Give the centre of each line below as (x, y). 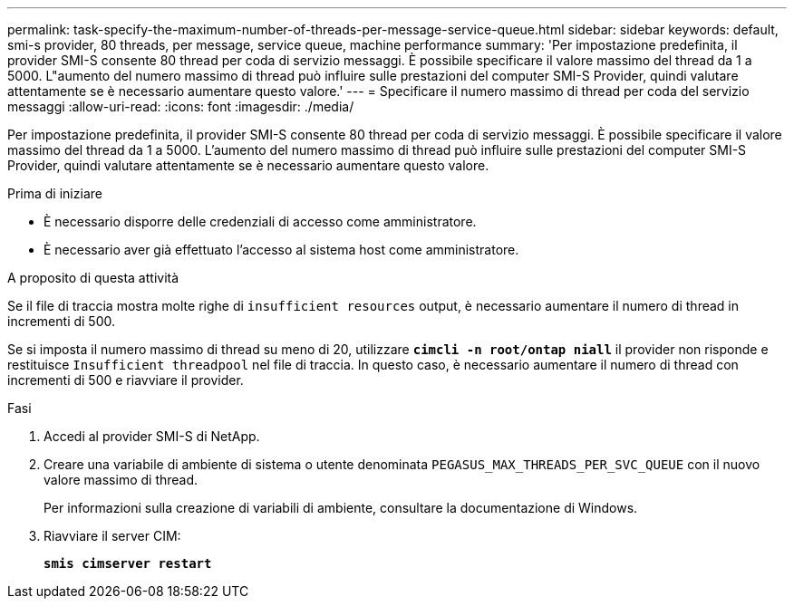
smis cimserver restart (128, 563)
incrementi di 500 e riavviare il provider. (126, 380)
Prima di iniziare (55, 193)
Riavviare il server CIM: (112, 536)
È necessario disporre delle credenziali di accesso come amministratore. (260, 221)
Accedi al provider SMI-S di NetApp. (152, 436)
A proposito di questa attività (93, 278)
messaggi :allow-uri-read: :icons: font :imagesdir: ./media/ (181, 106)
